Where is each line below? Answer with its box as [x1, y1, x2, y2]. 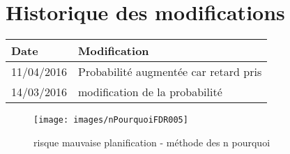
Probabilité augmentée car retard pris [78, 63, 262, 80]
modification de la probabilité [78, 84, 222, 100]
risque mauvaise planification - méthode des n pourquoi [33, 134, 270, 149]
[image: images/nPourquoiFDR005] [33, 115, 188, 125]
